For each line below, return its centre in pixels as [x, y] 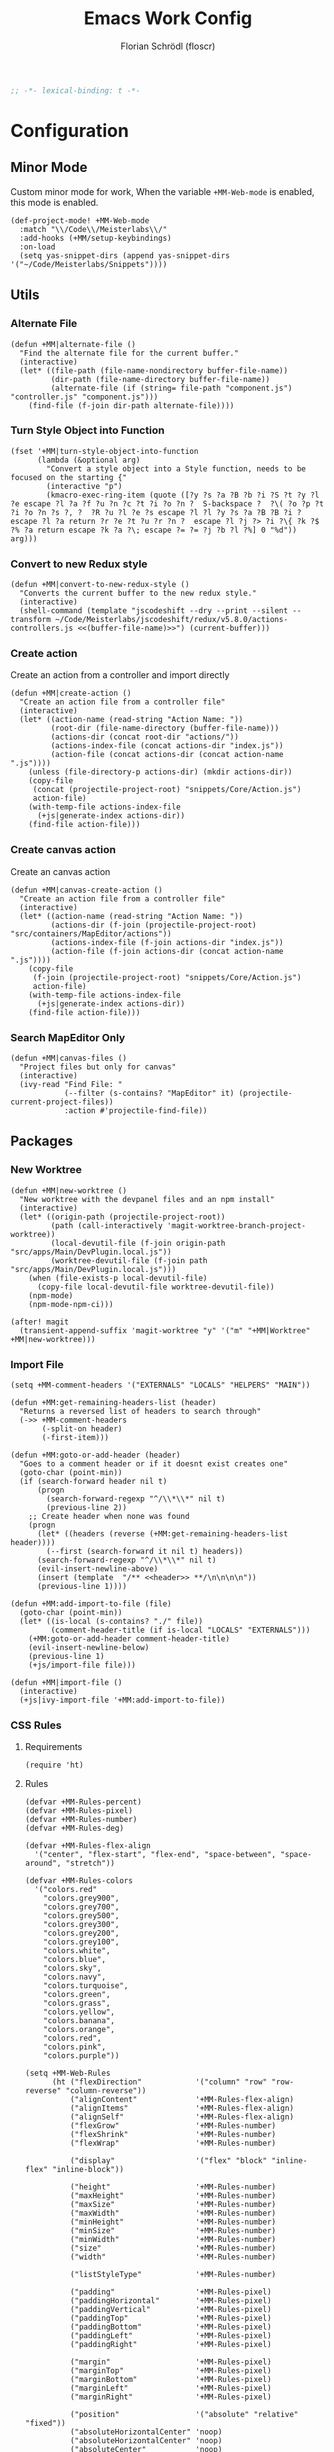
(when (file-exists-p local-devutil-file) [118, 1278]
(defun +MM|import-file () [66, 1682]
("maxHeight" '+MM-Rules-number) [173, 2196]
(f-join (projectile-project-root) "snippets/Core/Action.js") [167, 977]
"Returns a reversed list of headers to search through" [140, 1411]
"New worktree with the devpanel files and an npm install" [147, 1199]
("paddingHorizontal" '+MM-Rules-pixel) [170, 2301]
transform [31, 620]
